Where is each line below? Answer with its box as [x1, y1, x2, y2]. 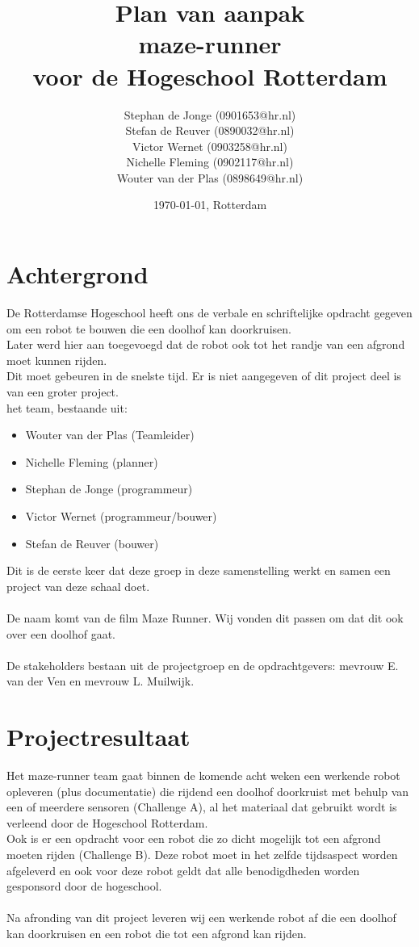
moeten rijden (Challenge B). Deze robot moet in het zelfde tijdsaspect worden [6, 845, 398, 862]
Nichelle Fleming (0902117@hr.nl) [126, 153, 294, 170]
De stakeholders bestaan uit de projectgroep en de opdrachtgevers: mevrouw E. [6, 656, 399, 673]
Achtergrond [6, 258, 149, 291]
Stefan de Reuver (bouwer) [25, 534, 159, 551]
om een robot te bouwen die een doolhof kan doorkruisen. [6, 320, 291, 337]
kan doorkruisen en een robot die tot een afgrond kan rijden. [6, 924, 307, 941]
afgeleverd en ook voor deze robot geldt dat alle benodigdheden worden [6, 861, 360, 878]
